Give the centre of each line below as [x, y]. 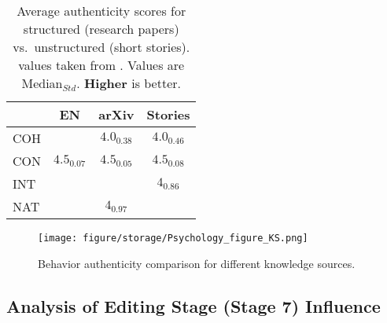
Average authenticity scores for [101, 11]
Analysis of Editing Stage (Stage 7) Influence [193, 305]
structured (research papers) [101, 29]
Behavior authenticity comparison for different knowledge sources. [197, 263]
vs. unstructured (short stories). [101, 47]
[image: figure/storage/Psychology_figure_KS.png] [173, 238]
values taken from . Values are [101, 65]
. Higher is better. [129, 83]
